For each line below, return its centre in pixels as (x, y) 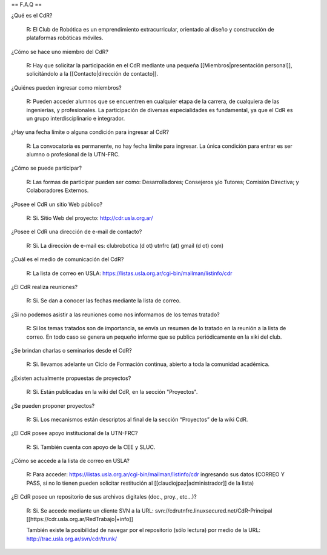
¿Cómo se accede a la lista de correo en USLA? (70, 461)
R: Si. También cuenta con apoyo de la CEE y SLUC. (91, 447)
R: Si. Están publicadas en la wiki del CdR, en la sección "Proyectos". (112, 392)
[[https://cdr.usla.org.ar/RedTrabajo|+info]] (80, 519)
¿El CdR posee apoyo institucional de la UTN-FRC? (74, 433)
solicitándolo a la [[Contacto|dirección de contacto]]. (92, 74)
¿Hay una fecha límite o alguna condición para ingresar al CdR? (90, 132)
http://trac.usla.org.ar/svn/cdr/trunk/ (72, 539)
